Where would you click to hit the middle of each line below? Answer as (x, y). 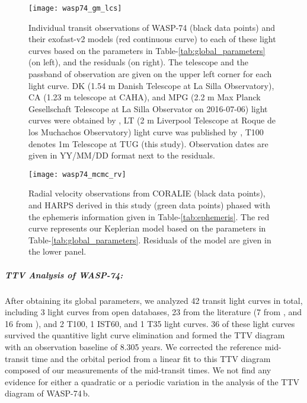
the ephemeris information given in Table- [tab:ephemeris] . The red (149, 216)
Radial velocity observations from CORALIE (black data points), (147, 193)
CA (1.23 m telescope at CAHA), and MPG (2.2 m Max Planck (145, 97)
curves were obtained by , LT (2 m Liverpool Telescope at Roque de (152, 120)
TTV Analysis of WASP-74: (64, 275)
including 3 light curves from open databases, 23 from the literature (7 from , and (153, 312)
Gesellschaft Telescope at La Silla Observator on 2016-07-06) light (148, 108)
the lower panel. (57, 251)
